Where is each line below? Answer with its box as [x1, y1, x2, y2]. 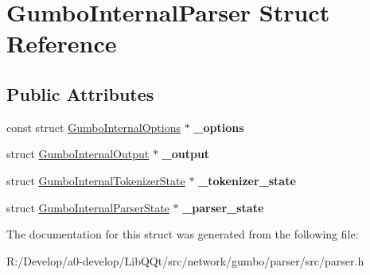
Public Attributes [6, 81, 154, 106]
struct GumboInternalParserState [6, 199, 169, 215]
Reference [6, 27, 117, 60]
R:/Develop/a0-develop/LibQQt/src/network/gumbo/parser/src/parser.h [6, 252, 364, 269]
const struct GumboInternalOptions [6, 118, 181, 135]
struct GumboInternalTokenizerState [6, 172, 185, 188]
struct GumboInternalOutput [6, 145, 150, 162]
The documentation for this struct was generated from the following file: [6, 226, 359, 242]
